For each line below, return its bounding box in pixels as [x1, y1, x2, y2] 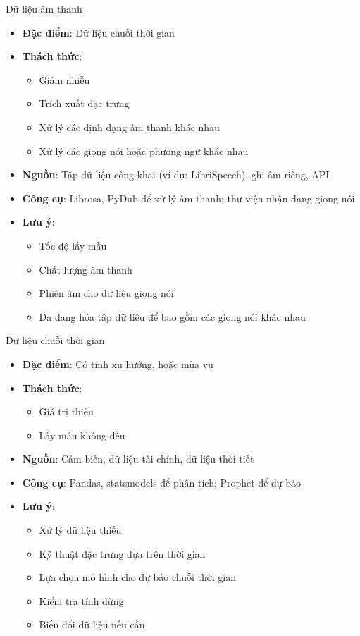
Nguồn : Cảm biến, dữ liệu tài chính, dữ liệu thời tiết [22, 451, 254, 466]
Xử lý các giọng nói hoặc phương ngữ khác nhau [39, 143, 249, 158]
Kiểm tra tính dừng [39, 593, 124, 608]
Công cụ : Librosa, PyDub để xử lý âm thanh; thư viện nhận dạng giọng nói [22, 190, 355, 205]
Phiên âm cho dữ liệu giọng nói [39, 286, 174, 300]
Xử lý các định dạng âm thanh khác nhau [39, 119, 220, 134]
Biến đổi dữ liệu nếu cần [39, 617, 145, 632]
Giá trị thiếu [39, 404, 94, 419]
